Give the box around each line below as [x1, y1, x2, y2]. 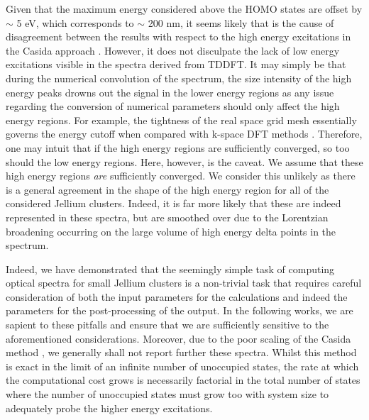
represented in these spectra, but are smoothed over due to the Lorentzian [6, 209, 329, 224]
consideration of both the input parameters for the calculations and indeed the [6, 289, 348, 304]
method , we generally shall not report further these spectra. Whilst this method [6, 345, 357, 360]
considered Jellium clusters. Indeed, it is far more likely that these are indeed [6, 196, 341, 211]
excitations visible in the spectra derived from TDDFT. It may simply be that [6, 57, 346, 72]
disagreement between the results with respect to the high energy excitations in [6, 29, 351, 44]
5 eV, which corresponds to [16, 15, 134, 30]
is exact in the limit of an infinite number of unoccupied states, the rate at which [6, 358, 359, 373]
